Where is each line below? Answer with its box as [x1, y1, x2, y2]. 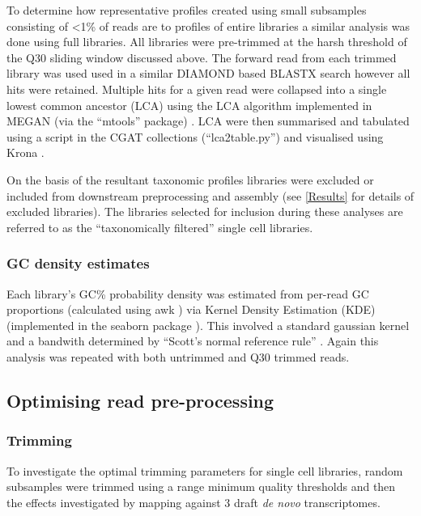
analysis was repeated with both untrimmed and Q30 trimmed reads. [6, 348, 350, 365]
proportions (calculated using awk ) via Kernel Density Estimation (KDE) [6, 301, 376, 318]
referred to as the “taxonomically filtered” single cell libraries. [6, 218, 313, 235]
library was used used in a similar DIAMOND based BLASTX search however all [6, 65, 410, 82]
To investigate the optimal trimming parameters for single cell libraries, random [6, 462, 403, 479]
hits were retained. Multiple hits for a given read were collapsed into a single [6, 80, 387, 97]
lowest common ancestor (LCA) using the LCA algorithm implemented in [6, 96, 372, 113]
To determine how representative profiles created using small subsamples [6, 2, 367, 18]
